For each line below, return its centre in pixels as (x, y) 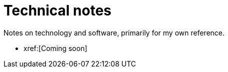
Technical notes (58, 10)
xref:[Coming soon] (55, 48)
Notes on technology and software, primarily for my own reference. (114, 32)
